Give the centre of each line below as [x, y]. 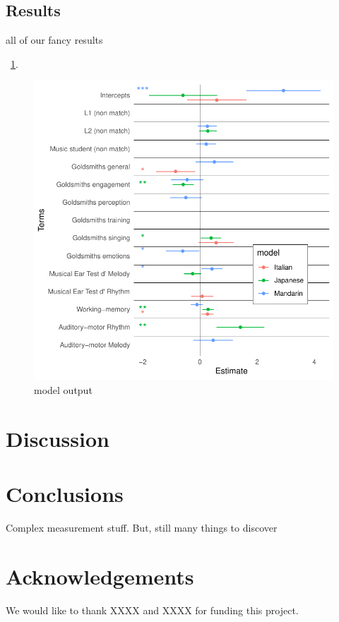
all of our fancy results [54, 40]
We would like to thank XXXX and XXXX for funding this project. [152, 610]
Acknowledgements [100, 576]
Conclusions [65, 494]
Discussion [58, 438]
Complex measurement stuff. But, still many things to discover [142, 528]
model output [63, 389]
